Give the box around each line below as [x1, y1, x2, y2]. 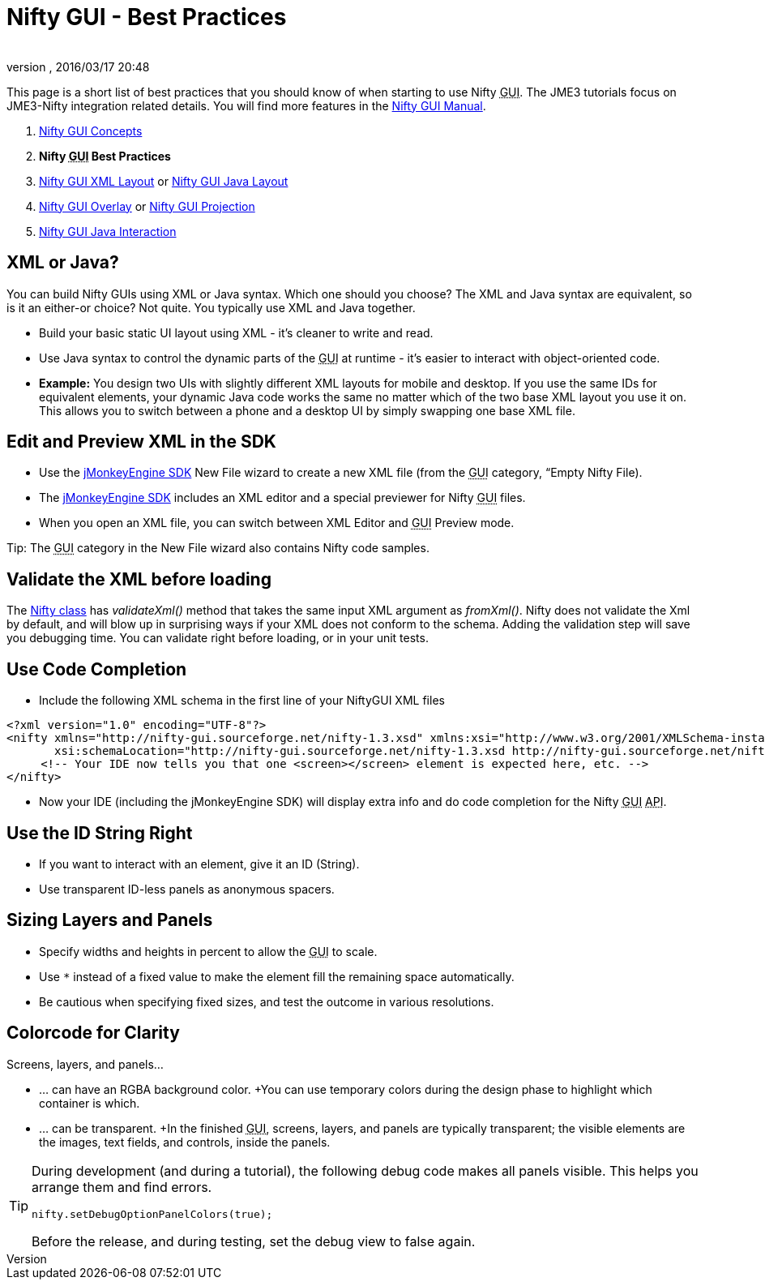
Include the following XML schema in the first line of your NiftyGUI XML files [39, 693, 445, 708]
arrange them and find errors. [32, 1178, 212, 1195]
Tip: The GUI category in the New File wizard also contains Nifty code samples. [6, 541, 430, 555]
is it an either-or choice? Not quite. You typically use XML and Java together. [6, 300, 416, 315]
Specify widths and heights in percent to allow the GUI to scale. [39, 944, 378, 958]
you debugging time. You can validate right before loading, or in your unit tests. [6, 631, 429, 645]
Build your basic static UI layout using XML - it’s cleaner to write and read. [39, 325, 434, 340]
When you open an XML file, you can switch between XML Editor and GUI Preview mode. [39, 516, 515, 530]
